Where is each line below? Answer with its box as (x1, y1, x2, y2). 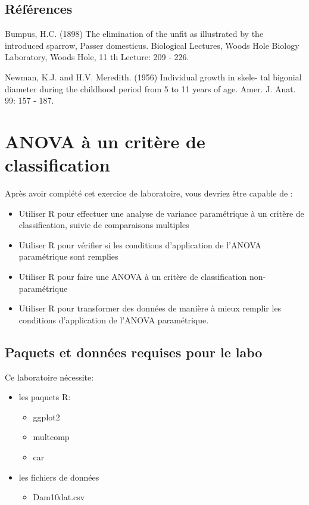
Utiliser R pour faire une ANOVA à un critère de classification (18, 270, 247, 283)
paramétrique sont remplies (18, 250, 118, 263)
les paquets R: (18, 391, 71, 403)
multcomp (33, 431, 70, 443)
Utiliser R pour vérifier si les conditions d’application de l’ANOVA (18, 238, 261, 251)
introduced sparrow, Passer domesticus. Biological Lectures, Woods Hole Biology (5, 39, 299, 51)
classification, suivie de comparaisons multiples (18, 219, 189, 231)
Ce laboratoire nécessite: (5, 370, 94, 383)
